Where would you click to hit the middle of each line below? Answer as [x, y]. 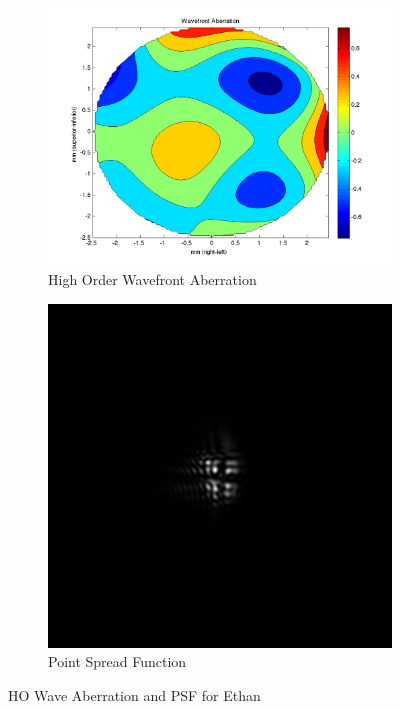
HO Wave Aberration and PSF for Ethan [134, 695]
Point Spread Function [117, 661]
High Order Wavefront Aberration [152, 279]
